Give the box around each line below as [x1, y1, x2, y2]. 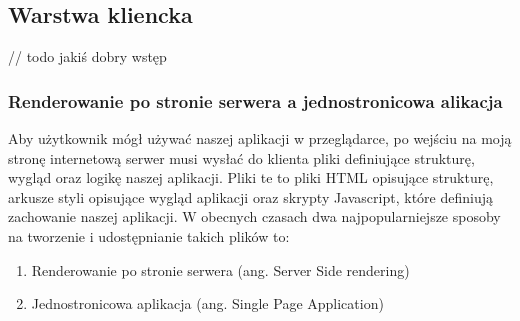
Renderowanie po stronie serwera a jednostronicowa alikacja [8, 88, 503, 113]
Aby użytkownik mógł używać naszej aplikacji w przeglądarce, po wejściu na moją [8, 128, 512, 149]
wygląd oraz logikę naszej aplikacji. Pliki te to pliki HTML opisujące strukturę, [8, 167, 494, 188]
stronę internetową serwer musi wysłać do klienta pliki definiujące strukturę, [8, 147, 475, 168]
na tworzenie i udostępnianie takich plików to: [8, 225, 290, 246]
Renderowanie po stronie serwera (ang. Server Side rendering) [31, 259, 410, 280]
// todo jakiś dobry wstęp [8, 46, 167, 67]
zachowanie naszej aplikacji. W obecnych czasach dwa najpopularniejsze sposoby [8, 206, 501, 227]
